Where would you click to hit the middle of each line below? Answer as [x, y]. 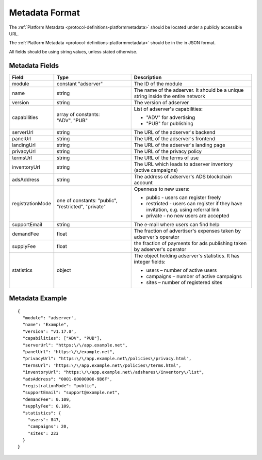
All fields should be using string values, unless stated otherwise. [73, 51]
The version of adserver [162, 102]
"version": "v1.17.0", [49, 331]
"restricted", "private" [81, 206]
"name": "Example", [46, 325]
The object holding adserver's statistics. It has [187, 256]
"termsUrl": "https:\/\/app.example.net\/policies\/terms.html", [102, 365]
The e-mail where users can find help [177, 224]
